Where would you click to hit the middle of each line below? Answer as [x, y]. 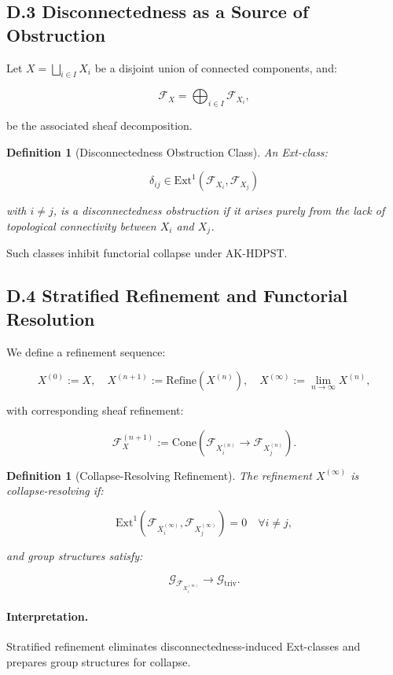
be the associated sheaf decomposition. [99, 125]
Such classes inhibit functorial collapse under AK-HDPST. [147, 253]
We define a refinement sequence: [86, 351]
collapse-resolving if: [55, 491]
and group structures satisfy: [75, 555]
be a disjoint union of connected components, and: [216, 67]
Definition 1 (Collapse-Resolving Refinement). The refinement [159, 475]
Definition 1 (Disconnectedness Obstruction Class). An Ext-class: [167, 151]
